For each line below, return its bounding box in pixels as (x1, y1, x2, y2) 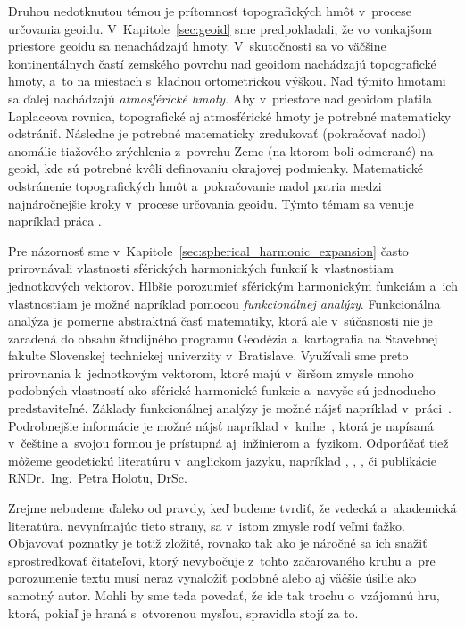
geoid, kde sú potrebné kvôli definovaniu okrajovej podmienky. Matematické (8, 159, 423, 178)
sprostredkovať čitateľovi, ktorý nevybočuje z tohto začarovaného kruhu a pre (8, 550, 436, 569)
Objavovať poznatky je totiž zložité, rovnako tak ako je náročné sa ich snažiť (8, 533, 428, 552)
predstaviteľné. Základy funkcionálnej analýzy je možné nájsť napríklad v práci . (8, 399, 452, 417)
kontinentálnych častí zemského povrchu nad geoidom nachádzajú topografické (8, 54, 436, 72)
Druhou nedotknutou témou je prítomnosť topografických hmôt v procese (8, 2, 412, 20)
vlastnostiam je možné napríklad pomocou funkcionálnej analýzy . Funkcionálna (8, 293, 441, 312)
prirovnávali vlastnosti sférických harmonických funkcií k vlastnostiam (8, 259, 394, 277)
